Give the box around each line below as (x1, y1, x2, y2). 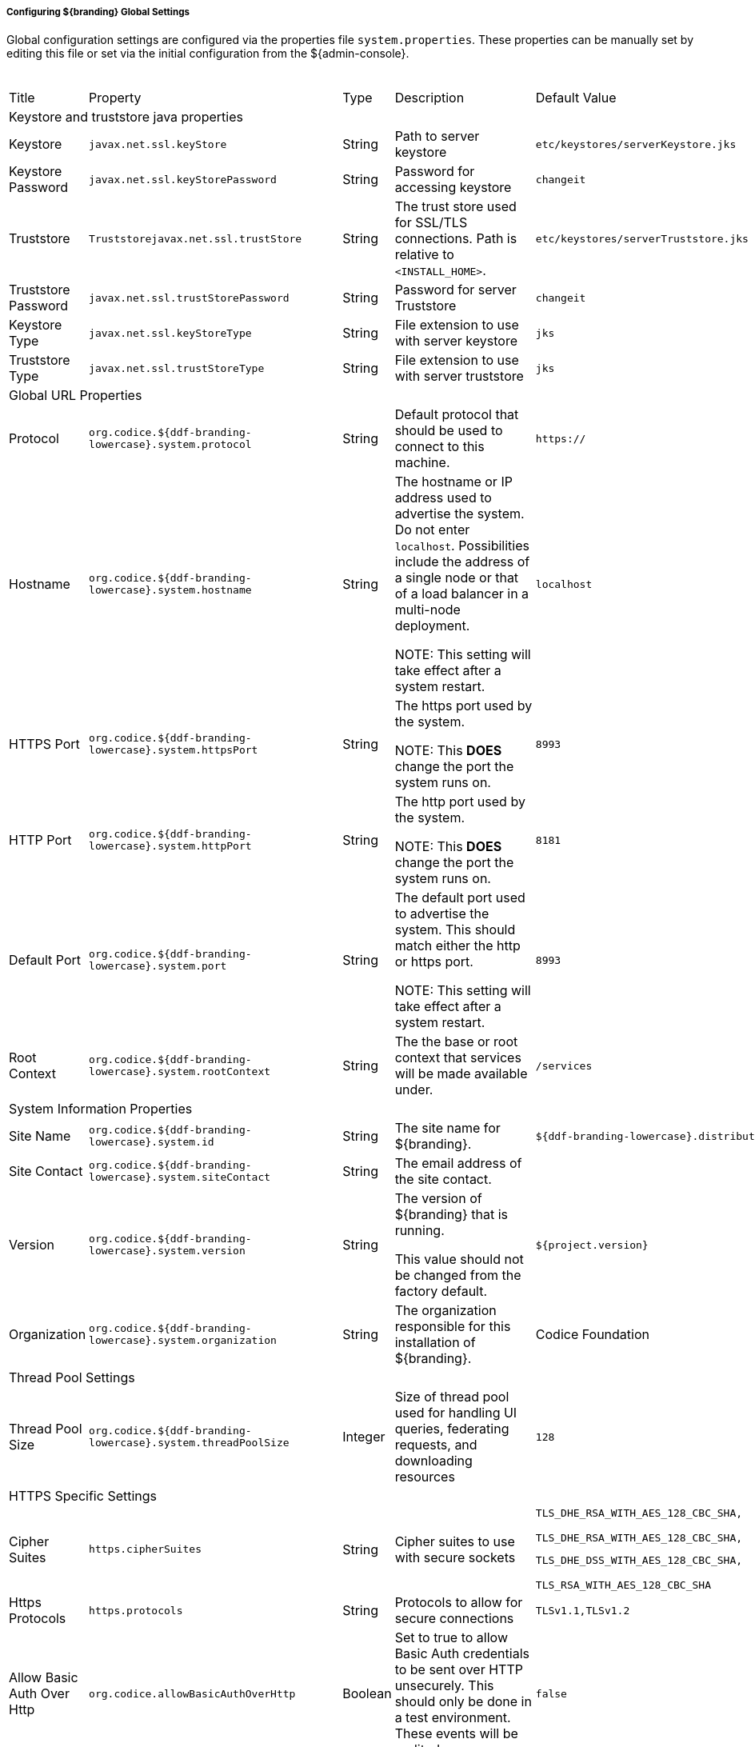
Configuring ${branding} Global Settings (6, 6, 190, 18)
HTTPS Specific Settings (9, 1488, 158, 1505)
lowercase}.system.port (89, 960, 227, 973)
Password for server (394, 282, 517, 298)
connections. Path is (394, 230, 517, 247)
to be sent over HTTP (394, 1661, 523, 1678)
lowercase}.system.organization (89, 1334, 277, 1347)
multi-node (394, 602, 461, 618)
